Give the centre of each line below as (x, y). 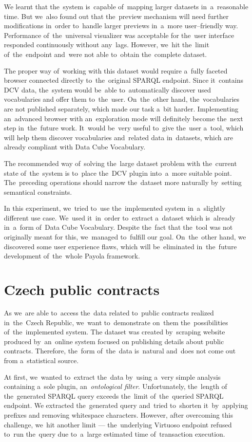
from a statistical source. (41, 360)
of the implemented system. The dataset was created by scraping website (115, 332)
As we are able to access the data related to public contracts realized (109, 312)
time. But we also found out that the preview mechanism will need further (116, 16)
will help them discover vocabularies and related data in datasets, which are (118, 137)
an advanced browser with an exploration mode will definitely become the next (124, 118)
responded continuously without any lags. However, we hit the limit (107, 45)
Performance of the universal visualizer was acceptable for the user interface (119, 35)
